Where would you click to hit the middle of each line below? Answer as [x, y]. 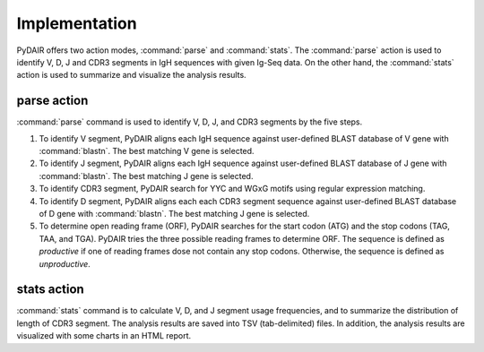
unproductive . [65, 263]
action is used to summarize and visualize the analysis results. [131, 75]
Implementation [77, 23]
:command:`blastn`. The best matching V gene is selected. [147, 151]
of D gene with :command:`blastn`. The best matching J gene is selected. [174, 213]
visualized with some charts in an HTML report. [104, 336]
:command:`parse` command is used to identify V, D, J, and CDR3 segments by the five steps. [190, 122]
